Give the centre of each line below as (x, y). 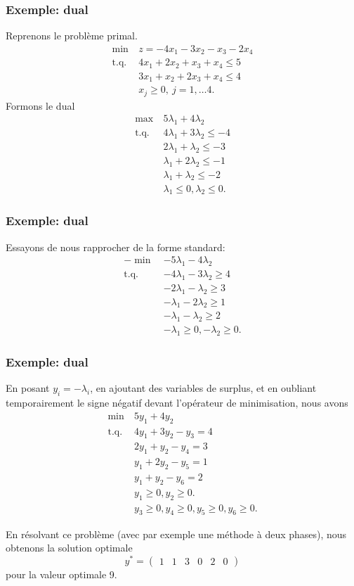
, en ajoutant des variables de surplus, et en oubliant (203, 388)
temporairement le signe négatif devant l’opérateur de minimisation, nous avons (177, 403)
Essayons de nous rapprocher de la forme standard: (116, 247)
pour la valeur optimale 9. (61, 574)
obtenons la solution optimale (69, 548)
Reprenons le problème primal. (72, 36)
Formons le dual (40, 105)
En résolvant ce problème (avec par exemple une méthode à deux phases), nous (176, 534)
